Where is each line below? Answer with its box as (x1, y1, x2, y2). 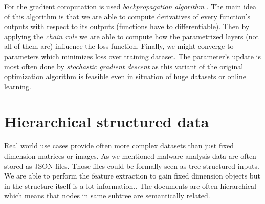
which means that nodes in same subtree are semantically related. (4, 190, 210, 201)
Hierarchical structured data (4, 111, 209, 132)
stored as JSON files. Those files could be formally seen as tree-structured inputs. (4, 160, 259, 171)
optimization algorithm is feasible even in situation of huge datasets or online (4, 71, 246, 82)
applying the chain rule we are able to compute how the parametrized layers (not (4, 31, 259, 41)
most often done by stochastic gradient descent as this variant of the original (4, 61, 244, 71)
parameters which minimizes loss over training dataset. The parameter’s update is (4, 50, 261, 61)
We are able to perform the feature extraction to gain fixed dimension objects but (4, 170, 260, 181)
